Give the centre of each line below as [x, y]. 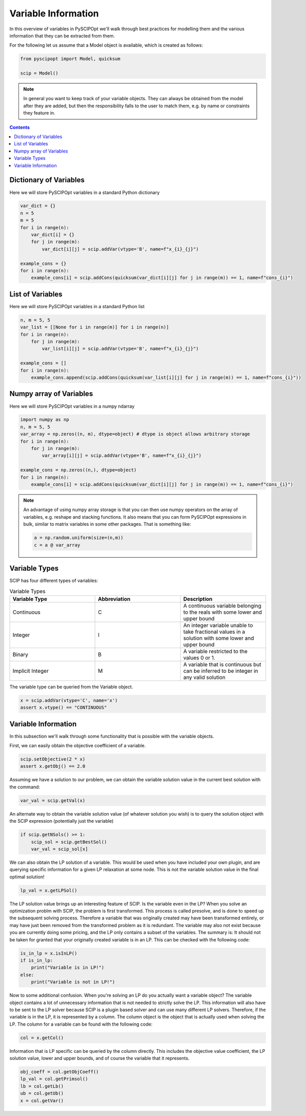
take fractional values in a [214, 632]
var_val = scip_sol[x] [59, 849]
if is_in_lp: [37, 960]
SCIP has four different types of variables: [54, 581]
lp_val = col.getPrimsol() [54, 1079]
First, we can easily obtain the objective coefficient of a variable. [78, 746]
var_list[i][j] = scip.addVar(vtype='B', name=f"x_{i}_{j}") [120, 349]
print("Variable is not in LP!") [73, 982]
